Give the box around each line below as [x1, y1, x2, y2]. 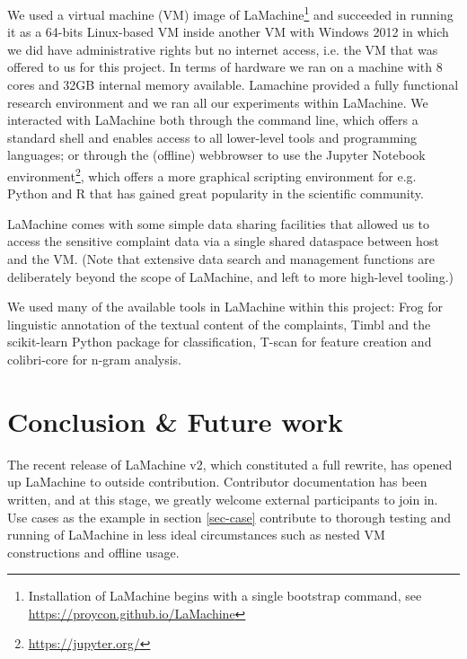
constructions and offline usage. [7, 542, 180, 561]
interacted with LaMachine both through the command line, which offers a [7, 110, 419, 129]
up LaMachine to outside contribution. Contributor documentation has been [7, 472, 427, 491]
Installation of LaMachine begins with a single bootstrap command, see [28, 586, 422, 605]
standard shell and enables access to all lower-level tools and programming [7, 127, 417, 146]
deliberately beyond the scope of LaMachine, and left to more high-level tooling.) [7, 267, 454, 286]
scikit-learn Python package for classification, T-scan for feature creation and [7, 332, 432, 351]
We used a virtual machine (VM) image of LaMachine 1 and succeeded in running [7, 3, 454, 23]
